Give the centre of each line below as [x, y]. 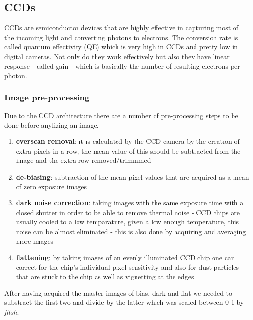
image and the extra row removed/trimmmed [83, 160]
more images [35, 241]
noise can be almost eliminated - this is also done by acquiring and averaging [131, 231]
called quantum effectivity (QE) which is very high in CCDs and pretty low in [121, 47]
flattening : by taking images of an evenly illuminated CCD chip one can [125, 257]
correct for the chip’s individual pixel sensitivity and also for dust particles [127, 267]
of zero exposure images [51, 186]
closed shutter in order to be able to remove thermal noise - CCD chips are [128, 212]
